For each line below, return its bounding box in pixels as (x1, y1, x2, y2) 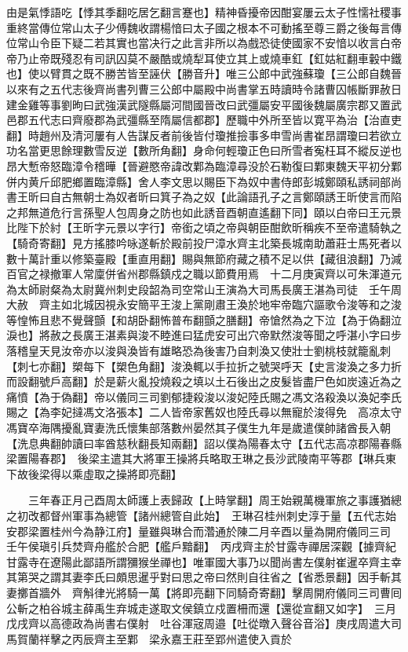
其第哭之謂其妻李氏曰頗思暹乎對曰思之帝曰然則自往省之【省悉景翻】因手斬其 (6, 569, 402, 585)
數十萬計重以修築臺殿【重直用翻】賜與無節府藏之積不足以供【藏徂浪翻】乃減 (6, 250, 402, 266)
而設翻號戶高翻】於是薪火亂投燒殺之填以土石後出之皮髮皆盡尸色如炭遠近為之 (6, 373, 402, 390)
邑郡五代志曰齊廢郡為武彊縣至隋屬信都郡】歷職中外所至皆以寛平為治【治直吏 (6, 112, 402, 128)
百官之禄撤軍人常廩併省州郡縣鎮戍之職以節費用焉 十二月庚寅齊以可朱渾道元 (6, 266, 402, 282)
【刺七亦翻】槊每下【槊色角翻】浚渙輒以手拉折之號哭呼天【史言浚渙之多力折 (6, 357, 402, 374)
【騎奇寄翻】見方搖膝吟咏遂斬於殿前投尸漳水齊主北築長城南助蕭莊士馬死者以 (6, 234, 402, 251)
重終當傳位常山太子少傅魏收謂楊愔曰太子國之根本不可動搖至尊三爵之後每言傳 (6, 19, 402, 35)
